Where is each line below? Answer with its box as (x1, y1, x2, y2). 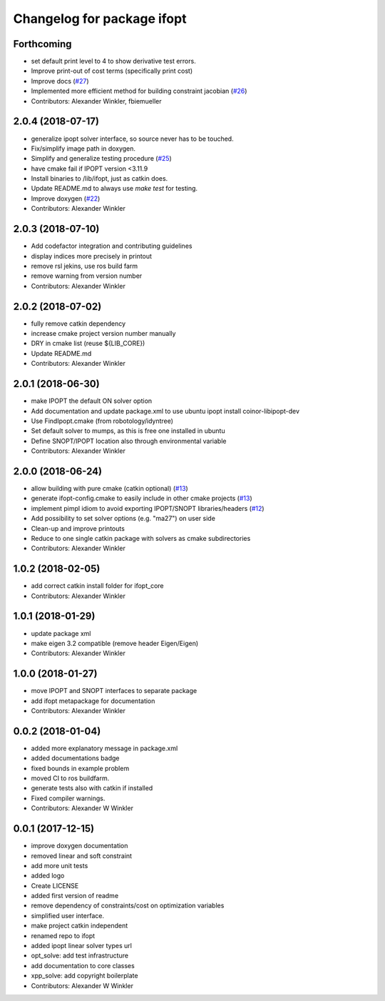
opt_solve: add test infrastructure (31, 951, 128, 960)
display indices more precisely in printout (31, 252, 153, 260)
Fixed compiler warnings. (31, 794, 106, 802)
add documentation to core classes (31, 961, 135, 970)
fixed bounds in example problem (31, 764, 130, 772)
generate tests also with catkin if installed (31, 784, 153, 792)
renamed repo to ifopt (31, 931, 96, 940)
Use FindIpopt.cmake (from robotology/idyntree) (31, 417, 174, 425)
